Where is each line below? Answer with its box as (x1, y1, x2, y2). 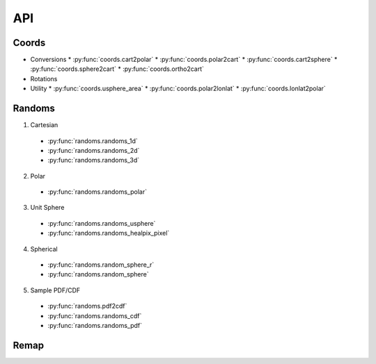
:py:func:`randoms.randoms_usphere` (47, 219, 156, 227)
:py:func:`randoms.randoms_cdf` (47, 311, 142, 320)
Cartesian (30, 121, 58, 129)
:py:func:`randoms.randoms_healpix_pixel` (47, 229, 170, 238)
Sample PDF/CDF (30, 286, 81, 295)
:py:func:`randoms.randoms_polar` (47, 188, 148, 196)
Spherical (30, 245, 58, 253)
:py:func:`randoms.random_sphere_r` (47, 260, 155, 269)
